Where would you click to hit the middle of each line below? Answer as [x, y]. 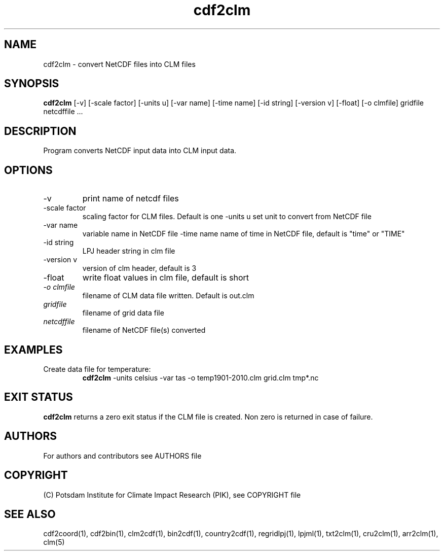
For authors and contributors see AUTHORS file [122, 456]
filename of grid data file [123, 313]
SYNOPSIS [32, 84]
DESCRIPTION [40, 131]
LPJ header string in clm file [129, 251]
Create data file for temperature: [97, 369]
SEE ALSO [30, 514]
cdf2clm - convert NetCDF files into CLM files [119, 64]
